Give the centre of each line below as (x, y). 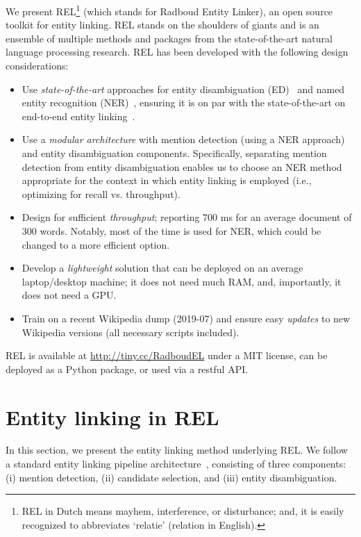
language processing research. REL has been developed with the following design (177, 52)
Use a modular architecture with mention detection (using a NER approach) (183, 139)
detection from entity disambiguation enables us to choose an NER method (182, 166)
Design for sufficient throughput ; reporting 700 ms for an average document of (187, 217)
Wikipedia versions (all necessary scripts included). (131, 332)
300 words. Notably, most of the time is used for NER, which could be (171, 230)
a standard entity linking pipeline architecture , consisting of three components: (176, 464)
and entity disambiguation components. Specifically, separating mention (174, 153)
